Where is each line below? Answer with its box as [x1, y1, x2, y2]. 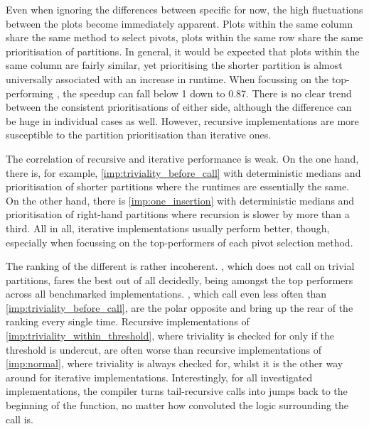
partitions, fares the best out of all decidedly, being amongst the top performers [6, 272, 353, 287]
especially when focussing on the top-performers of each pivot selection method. [6, 234, 353, 249]
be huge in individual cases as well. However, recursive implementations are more [6, 113, 359, 128]
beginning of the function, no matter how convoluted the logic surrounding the [6, 398, 349, 413]
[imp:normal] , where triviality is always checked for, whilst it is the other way [6, 356, 343, 371]
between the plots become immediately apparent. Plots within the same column [6, 16, 353, 31]
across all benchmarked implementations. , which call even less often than [6, 286, 327, 301]
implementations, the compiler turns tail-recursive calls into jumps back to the [6, 384, 348, 398]
